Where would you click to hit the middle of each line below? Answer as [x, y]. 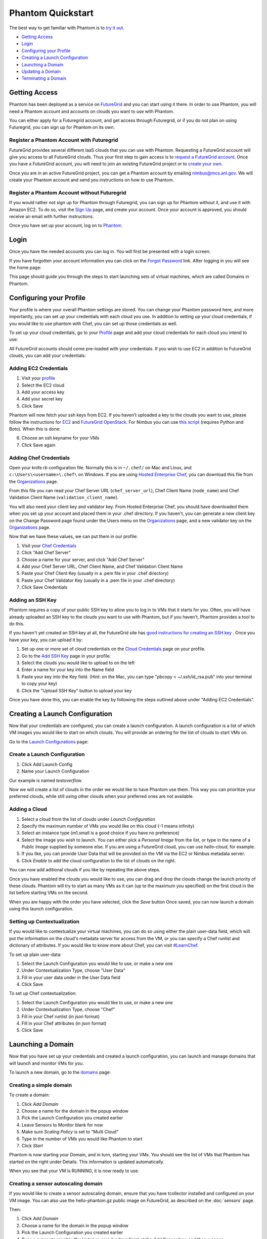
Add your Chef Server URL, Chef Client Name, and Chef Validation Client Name [102, 566]
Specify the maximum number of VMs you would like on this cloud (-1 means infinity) [108, 826]
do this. [17, 624]
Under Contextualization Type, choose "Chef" [68, 1010]
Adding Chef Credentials [40, 457]
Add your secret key [42, 399]
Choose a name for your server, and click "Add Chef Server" [83, 560]
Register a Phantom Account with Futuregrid [64, 140]
